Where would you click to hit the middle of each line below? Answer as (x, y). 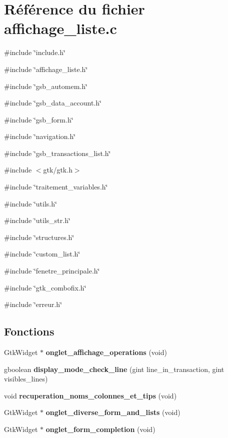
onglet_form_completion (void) (100, 429)
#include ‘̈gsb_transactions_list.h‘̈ (57, 153)
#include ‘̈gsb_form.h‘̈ (39, 119)
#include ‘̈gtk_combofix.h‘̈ (45, 287)
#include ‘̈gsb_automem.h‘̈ (46, 86)
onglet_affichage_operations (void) (106, 352)
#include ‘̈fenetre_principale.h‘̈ (52, 271)
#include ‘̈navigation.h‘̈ (40, 136)
